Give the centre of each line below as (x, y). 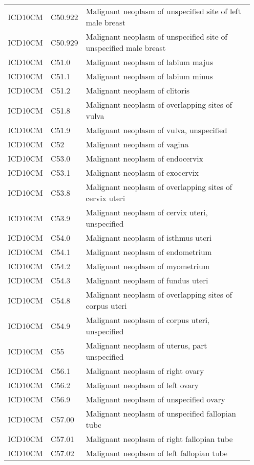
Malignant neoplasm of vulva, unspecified (156, 130)
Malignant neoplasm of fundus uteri (147, 280)
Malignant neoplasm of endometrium (149, 252)
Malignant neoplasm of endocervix (144, 158)
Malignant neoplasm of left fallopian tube (157, 453)
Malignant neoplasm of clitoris (138, 90)
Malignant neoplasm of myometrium (148, 266)
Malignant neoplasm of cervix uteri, (147, 212)
